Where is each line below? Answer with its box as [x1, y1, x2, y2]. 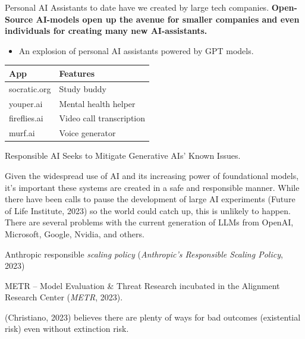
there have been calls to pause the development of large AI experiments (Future [5, 193, 295, 205]
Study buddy [59, 82, 106, 95]
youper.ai [9, 97, 43, 109]
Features [59, 67, 95, 79]
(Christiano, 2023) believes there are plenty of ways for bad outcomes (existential [5, 310, 301, 323]
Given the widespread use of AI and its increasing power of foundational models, [5, 169, 299, 181]
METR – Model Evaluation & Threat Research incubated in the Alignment [5, 279, 280, 291]
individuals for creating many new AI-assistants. [5, 24, 207, 37]
